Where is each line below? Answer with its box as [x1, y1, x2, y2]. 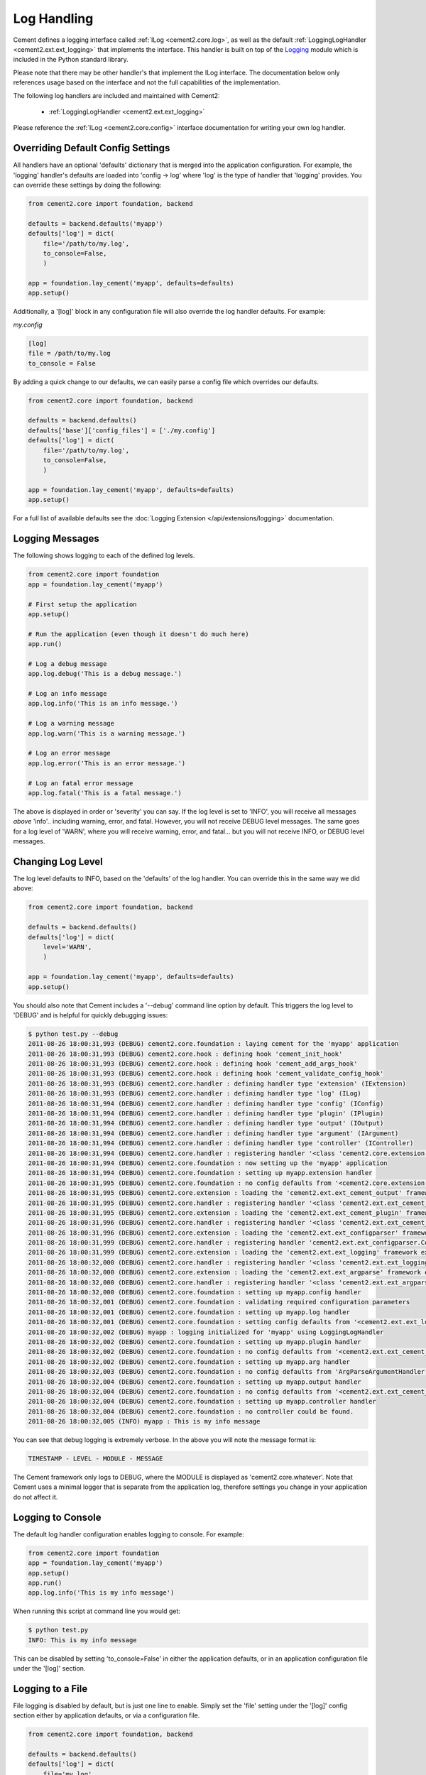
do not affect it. [13, 1492, 58, 1501]
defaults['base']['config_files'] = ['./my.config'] [28, 426, 216, 435]
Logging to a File [13, 1683, 88, 1695]
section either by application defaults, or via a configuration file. [13, 1711, 200, 1720]
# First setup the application [28, 600, 138, 608]
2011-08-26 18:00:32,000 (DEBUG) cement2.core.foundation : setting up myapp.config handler [28, 1289, 361, 1296]
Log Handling [13, 11, 94, 26]
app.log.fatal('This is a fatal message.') [28, 789, 182, 797]
